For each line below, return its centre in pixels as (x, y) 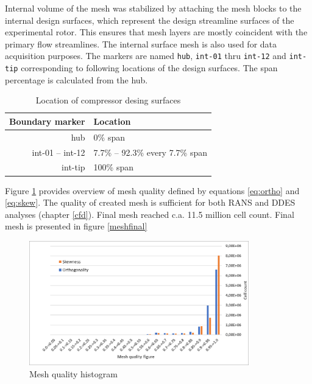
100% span (114, 167)
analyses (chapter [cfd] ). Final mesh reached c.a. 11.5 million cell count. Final (150, 214)
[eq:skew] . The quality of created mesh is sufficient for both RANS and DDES (150, 202)
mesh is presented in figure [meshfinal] (76, 226)
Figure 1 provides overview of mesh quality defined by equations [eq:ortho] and (152, 190)
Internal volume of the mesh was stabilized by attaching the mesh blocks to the (153, 8)
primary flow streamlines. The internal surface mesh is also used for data (141, 44)
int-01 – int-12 (58, 152)
